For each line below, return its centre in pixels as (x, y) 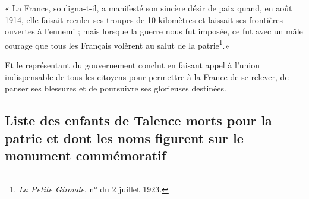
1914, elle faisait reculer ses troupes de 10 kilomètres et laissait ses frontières (144, 19)
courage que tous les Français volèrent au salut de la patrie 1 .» (117, 44)
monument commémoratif (86, 155)
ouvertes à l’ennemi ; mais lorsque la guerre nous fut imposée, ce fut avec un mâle (154, 31)
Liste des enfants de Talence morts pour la (138, 120)
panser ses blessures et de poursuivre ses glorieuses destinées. (116, 88)
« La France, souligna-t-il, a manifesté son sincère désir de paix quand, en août (149, 8)
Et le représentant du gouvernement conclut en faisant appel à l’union (133, 65)
